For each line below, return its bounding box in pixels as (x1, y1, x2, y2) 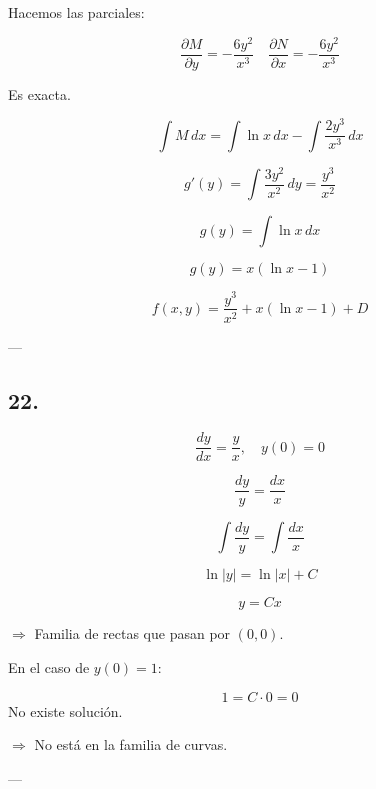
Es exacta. (8, 83, 71, 104)
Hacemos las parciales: (8, 2, 145, 22)
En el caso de (8, 657, 90, 678)
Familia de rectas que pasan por (34, 623, 231, 644)
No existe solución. (8, 700, 123, 721)
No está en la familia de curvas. (34, 734, 228, 755)
